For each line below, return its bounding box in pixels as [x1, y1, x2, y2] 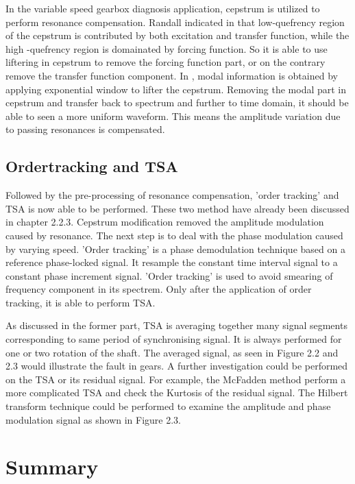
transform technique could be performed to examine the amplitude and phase [5, 399, 331, 413]
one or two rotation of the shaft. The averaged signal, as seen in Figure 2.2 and [5, 345, 339, 359]
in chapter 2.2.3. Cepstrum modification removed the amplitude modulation [5, 215, 324, 229]
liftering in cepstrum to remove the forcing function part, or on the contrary [5, 55, 326, 69]
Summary [5, 452, 99, 481]
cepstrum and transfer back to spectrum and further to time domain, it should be [5, 95, 349, 110]
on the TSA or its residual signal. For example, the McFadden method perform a [5, 372, 346, 386]
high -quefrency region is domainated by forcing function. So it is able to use [5, 41, 328, 56]
